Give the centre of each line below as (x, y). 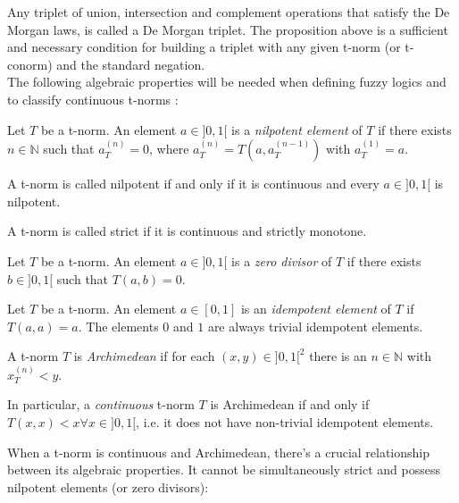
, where (169, 149)
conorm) (30, 64)
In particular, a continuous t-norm (101, 404)
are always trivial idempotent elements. (315, 326)
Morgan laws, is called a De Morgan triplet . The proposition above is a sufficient (228, 29)
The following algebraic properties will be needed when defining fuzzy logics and (227, 82)
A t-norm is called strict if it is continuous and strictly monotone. (187, 231)
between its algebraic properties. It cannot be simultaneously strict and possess (224, 469)
